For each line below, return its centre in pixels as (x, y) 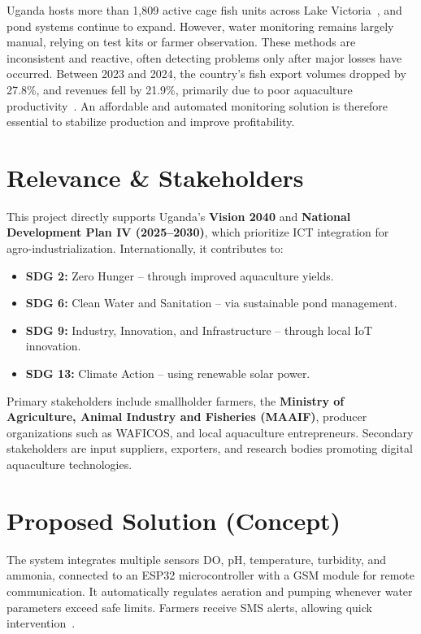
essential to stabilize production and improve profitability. (151, 122)
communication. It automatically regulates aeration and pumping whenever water (210, 591)
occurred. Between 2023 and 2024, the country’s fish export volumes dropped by (206, 74)
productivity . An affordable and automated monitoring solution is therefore (197, 105)
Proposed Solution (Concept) (174, 520)
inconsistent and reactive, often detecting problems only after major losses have (204, 57)
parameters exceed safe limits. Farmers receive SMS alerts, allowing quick (189, 607)
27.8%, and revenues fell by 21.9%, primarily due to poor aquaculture (180, 89)
